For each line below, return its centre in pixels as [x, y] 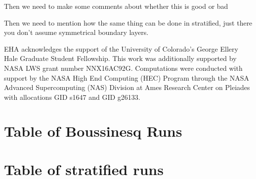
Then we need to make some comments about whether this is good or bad [116, 6]
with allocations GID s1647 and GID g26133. [72, 97]
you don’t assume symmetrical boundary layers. [76, 32]
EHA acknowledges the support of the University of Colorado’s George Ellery [121, 48]
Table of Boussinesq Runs [93, 131]
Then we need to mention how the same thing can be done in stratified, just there [128, 22]
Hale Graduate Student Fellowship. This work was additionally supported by [120, 58]
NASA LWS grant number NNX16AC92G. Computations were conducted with [123, 68]
